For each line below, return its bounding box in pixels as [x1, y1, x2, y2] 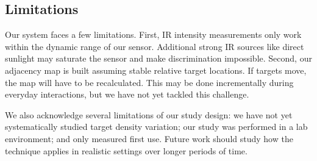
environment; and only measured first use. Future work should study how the [5, 132, 293, 145]
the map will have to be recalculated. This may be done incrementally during [5, 76, 294, 88]
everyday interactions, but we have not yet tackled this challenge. [5, 88, 249, 101]
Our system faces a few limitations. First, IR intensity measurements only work [5, 28, 302, 41]
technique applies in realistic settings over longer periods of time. [5, 144, 248, 157]
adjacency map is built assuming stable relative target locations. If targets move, [5, 63, 307, 76]
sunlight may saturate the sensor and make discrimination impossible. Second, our [5, 52, 312, 65]
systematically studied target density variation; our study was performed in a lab [5, 120, 308, 133]
